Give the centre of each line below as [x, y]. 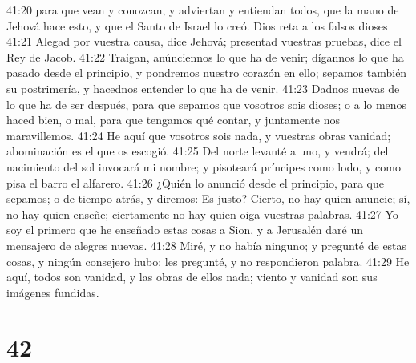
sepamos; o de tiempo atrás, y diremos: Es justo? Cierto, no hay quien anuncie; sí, [208, 198]
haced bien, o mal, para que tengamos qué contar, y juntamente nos [173, 120]
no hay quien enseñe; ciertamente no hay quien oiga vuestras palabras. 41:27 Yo [202, 214]
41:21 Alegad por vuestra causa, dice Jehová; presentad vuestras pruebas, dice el [204, 41]
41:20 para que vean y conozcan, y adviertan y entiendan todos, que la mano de [203, 10]
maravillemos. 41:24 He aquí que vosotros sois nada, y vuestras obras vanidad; [199, 135]
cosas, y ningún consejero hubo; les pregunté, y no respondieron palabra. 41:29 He [208, 261]
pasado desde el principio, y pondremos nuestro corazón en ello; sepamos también [207, 73]
